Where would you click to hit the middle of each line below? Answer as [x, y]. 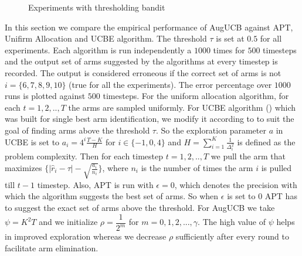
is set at [230, 38]
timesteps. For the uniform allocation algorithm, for [196, 96]
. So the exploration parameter [211, 130]
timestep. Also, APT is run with [95, 184]
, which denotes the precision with [236, 184]
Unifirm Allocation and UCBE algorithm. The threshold [106, 38]
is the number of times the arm [197, 168]
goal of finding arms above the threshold [77, 130]
